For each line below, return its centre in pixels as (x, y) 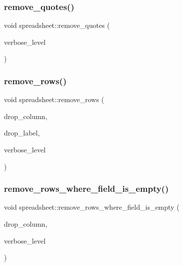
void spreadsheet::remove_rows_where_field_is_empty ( (92, 207)
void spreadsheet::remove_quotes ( (57, 25)
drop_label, (22, 133)
